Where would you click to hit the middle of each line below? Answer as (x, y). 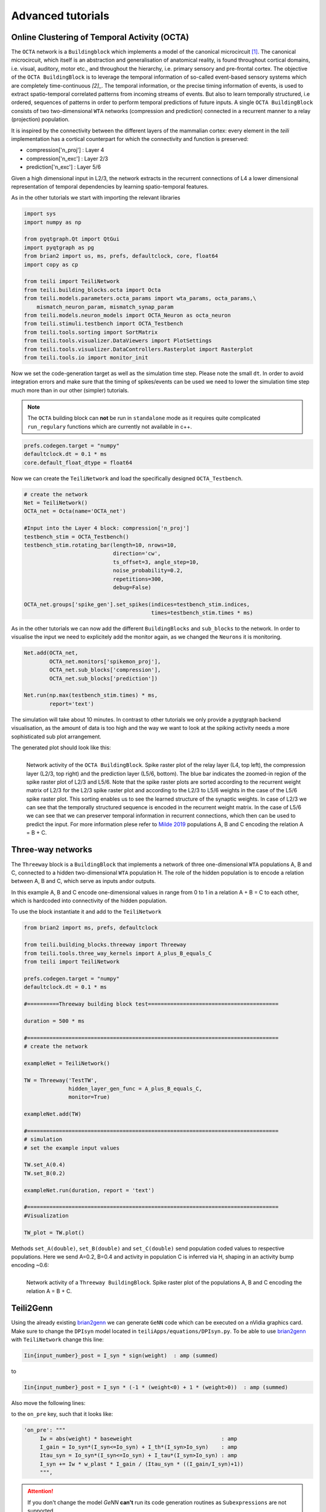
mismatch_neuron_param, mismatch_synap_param (105, 307)
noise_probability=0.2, (148, 571)
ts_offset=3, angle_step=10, (156, 562)
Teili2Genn (32, 1308)
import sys (40, 214)
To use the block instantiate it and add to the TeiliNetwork (86, 912)
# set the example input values (72, 1148)
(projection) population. (40, 119)
